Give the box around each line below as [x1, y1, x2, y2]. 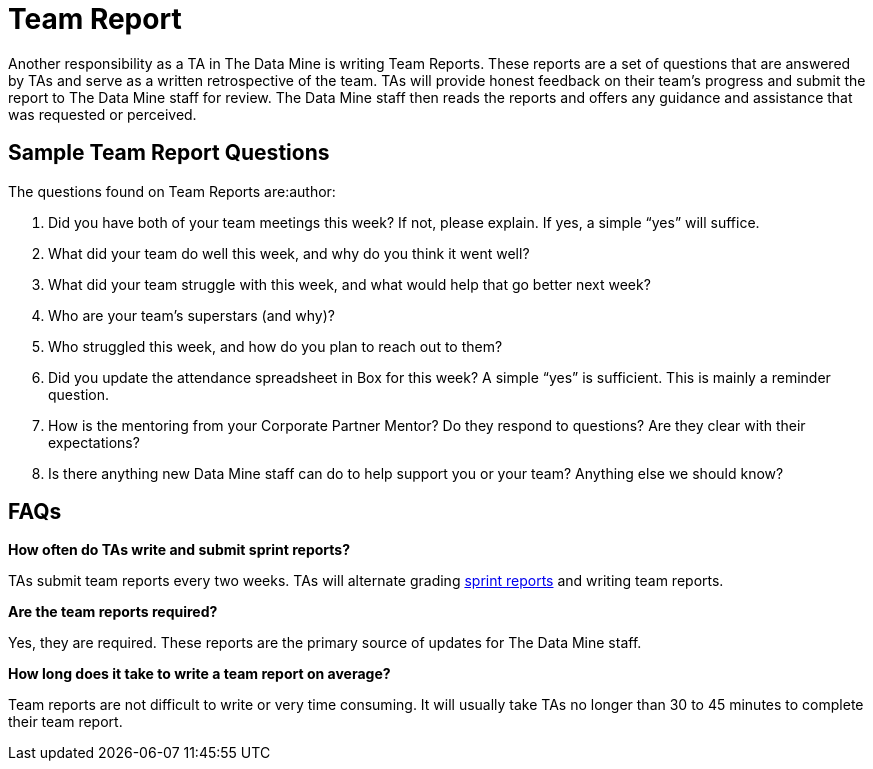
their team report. [8, 713, 123, 731]
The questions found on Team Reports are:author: [8, 182, 336, 200]
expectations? [48, 433, 140, 451]
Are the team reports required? [8, 603, 218, 621]
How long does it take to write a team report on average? [8, 665, 391, 683]
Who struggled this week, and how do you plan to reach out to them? [48, 337, 503, 355]
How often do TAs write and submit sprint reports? [8, 541, 350, 559]
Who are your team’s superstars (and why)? [48, 306, 335, 324]
